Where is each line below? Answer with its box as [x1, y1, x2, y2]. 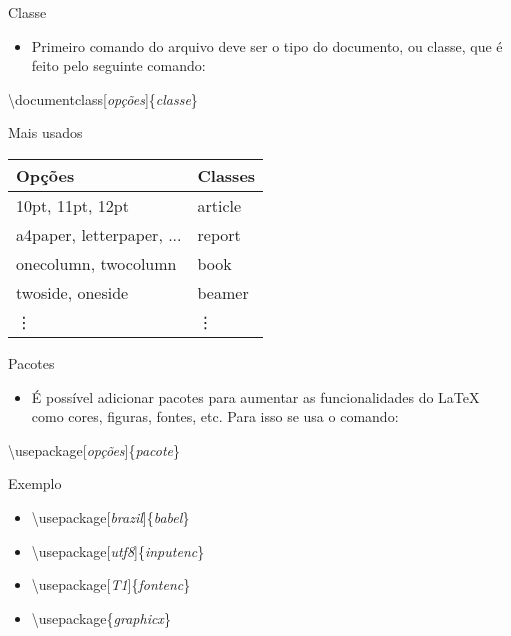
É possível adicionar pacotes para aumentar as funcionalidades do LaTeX [31, 386, 480, 407]
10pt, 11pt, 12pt [16, 193, 129, 217]
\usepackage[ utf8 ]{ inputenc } [31, 540, 205, 561]
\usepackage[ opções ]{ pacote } [8, 439, 181, 460]
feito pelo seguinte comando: [31, 55, 206, 76]
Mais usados [8, 122, 83, 143]
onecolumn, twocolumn [16, 251, 177, 275]
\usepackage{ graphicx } [31, 607, 171, 628]
